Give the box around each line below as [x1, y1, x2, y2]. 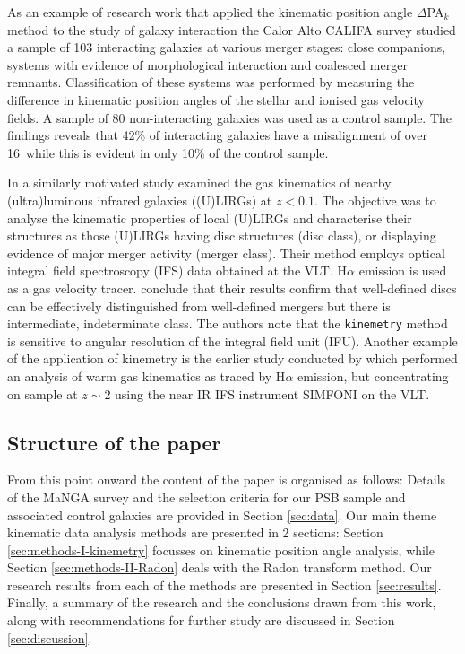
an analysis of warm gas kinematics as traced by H [7, 366, 286, 385]
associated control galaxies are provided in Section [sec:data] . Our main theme [7, 505, 437, 524]
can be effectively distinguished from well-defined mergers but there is [7, 296, 391, 315]
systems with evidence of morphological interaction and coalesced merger [7, 55, 408, 74]
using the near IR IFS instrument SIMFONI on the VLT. [115, 384, 430, 403]
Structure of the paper [7, 428, 221, 456]
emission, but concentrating [297, 366, 449, 385]
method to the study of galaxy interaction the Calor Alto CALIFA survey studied [7, 20, 456, 39]
